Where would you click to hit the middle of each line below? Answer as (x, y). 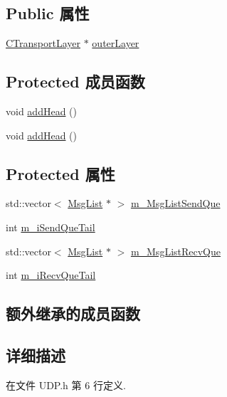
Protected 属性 (60, 173)
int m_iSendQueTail (51, 227)
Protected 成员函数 (75, 81)
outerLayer (116, 43)
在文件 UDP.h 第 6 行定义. (66, 385)
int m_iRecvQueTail (51, 275)
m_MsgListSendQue (175, 203)
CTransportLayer (43, 43)
